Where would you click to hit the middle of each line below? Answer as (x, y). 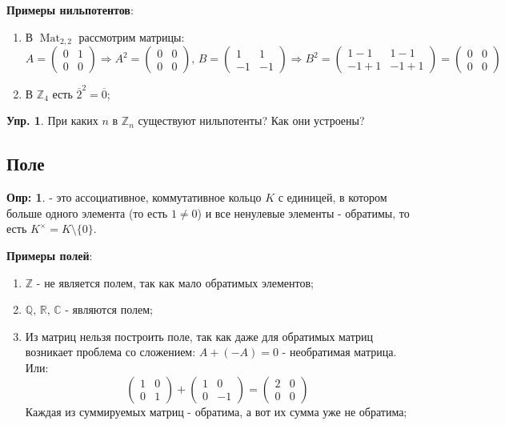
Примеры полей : (50, 255)
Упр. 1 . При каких (52, 120)
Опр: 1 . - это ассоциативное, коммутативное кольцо (134, 197)
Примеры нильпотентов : (70, 10)
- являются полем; (109, 309)
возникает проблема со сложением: (110, 352)
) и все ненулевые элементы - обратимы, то (303, 212)
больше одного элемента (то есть (87, 212)
